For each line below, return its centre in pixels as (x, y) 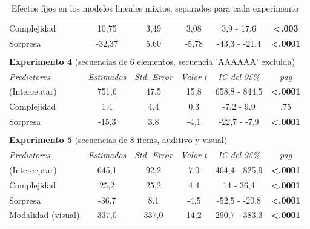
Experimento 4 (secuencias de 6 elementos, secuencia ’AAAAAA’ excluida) (152, 61)
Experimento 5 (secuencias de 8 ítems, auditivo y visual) (118, 140)
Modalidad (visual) (45, 215)
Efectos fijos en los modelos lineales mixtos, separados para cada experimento (155, 8)
